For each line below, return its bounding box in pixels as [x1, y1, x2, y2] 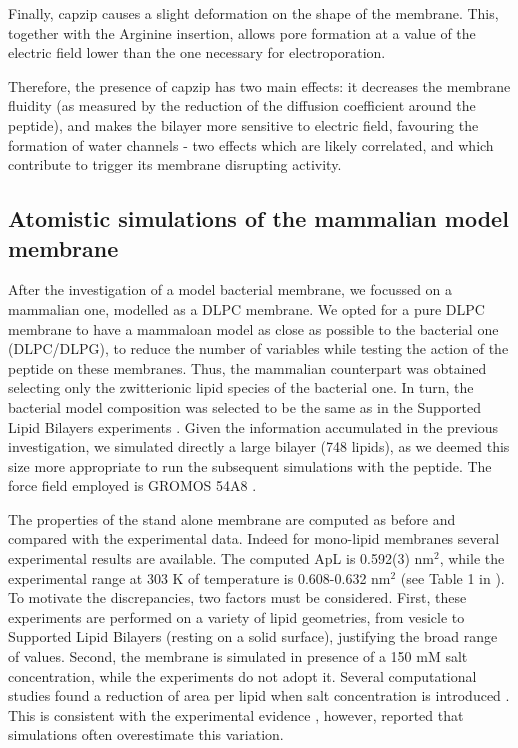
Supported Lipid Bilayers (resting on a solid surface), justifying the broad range [8, 626, 498, 647]
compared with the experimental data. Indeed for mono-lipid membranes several [8, 528, 500, 549]
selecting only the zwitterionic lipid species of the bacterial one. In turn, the [8, 377, 474, 398]
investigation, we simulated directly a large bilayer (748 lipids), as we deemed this [8, 436, 510, 457]
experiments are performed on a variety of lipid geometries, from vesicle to [8, 606, 465, 627]
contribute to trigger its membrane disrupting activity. [8, 154, 342, 175]
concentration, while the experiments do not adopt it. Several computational [8, 665, 477, 686]
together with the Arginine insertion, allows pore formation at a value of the [8, 22, 476, 43]
